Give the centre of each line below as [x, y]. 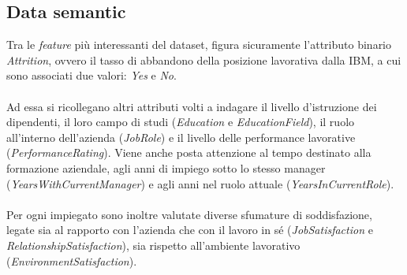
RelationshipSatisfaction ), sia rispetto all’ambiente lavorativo [153, 245]
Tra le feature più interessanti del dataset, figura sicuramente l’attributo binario [199, 45]
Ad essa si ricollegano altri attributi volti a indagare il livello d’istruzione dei [192, 106]
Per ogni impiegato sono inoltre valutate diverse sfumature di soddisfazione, [189, 214]
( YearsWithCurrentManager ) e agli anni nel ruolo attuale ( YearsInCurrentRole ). [200, 183]
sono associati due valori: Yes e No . [91, 75]
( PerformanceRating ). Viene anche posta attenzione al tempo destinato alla [189, 152]
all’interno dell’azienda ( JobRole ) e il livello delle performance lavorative [181, 137]
